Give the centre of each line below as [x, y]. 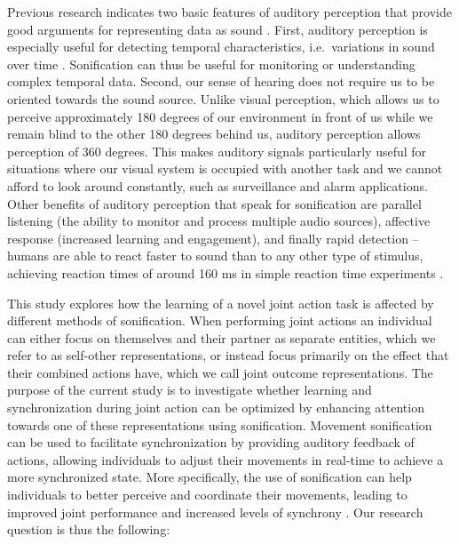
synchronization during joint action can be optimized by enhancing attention [216, 408]
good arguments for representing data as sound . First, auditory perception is [218, 29]
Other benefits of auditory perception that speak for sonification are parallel [214, 203]
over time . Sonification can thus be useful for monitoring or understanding [211, 64]
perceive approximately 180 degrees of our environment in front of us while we [220, 116]
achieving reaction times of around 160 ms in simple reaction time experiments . [226, 272]
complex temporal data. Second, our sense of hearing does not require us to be [221, 81]
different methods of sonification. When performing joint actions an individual [220, 320]
